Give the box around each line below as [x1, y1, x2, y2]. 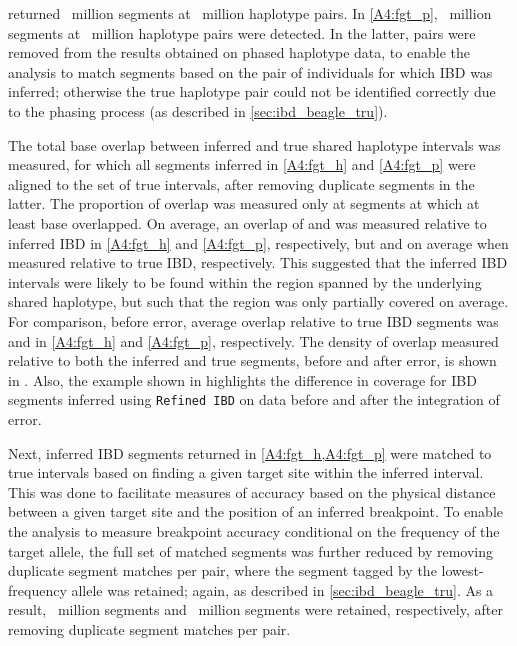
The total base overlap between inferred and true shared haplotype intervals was [8, 134, 501, 155]
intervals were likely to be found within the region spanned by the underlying [8, 271, 482, 292]
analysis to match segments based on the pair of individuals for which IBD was [8, 61, 493, 82]
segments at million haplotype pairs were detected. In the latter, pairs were [8, 22, 476, 43]
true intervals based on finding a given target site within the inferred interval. [8, 462, 484, 483]
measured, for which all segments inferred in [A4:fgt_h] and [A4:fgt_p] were [8, 154, 476, 175]
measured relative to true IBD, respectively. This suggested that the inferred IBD [8, 252, 508, 273]
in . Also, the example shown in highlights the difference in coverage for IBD [8, 369, 477, 390]
